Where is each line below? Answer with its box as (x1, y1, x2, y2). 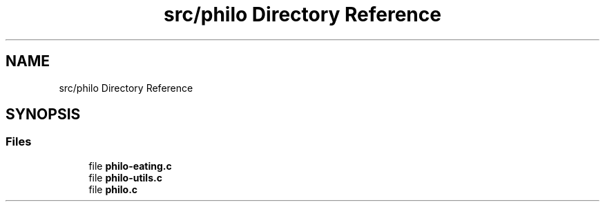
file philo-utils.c (88, 171, 162, 184)
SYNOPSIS (6, 106, 81, 124)
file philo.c (88, 183, 138, 195)
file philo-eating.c (88, 159, 172, 172)
